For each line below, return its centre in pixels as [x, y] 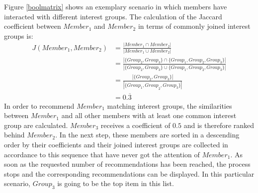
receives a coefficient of [135, 125]
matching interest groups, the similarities [170, 105]
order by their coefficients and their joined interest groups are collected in [116, 144]
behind [14, 135]
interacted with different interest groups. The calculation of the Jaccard [113, 16]
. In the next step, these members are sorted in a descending [147, 135]
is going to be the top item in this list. [116, 183]
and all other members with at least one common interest [149, 115]
